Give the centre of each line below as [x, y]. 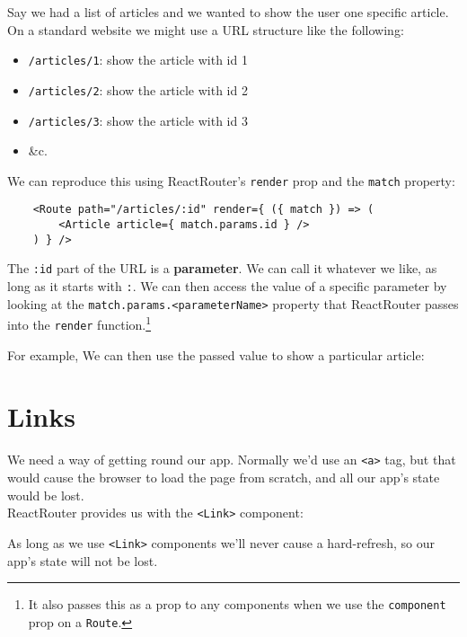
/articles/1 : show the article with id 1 [138, 60]
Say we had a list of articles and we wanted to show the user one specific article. [228, 12]
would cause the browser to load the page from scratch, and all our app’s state [224, 478]
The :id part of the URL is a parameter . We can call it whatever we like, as [222, 268]
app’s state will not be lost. [83, 560]
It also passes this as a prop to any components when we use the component [237, 604]
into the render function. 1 [79, 323]
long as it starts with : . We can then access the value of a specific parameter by [227, 286]
